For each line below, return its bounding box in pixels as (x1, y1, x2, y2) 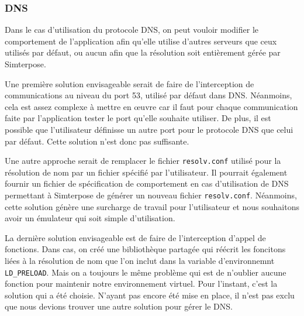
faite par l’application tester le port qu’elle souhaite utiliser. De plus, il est (5, 112, 271, 124)
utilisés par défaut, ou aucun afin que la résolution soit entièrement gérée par (5, 46, 281, 59)
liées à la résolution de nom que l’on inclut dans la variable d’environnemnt (5, 255, 275, 267)
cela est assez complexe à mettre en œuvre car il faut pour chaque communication (5, 100, 298, 112)
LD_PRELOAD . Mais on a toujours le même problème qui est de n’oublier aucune (5, 266, 286, 278)
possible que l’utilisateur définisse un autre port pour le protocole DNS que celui (5, 123, 293, 135)
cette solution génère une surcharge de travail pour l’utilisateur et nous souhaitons (5, 200, 299, 212)
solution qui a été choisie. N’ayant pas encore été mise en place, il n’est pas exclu (5, 288, 295, 301)
